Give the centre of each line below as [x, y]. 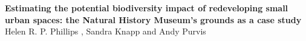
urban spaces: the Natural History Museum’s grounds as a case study [153, 19]
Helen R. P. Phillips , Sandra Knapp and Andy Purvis [106, 31]
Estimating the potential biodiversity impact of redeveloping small [147, 8]
